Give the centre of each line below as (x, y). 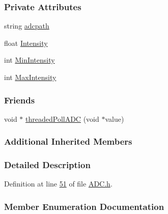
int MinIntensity (30, 60)
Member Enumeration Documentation (84, 206)
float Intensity (26, 43)
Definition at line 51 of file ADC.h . (58, 184)
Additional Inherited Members (68, 141)
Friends (20, 100)
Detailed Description (47, 165)
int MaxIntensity (30, 77)
